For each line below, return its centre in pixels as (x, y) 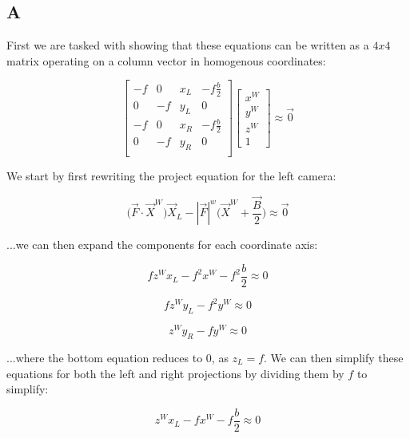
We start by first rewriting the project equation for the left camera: (171, 175)
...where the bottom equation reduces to (105, 357)
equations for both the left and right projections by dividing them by (175, 373)
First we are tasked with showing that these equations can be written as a (188, 45)
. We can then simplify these (334, 357)
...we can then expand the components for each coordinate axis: (162, 245)
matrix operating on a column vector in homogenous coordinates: (166, 60)
